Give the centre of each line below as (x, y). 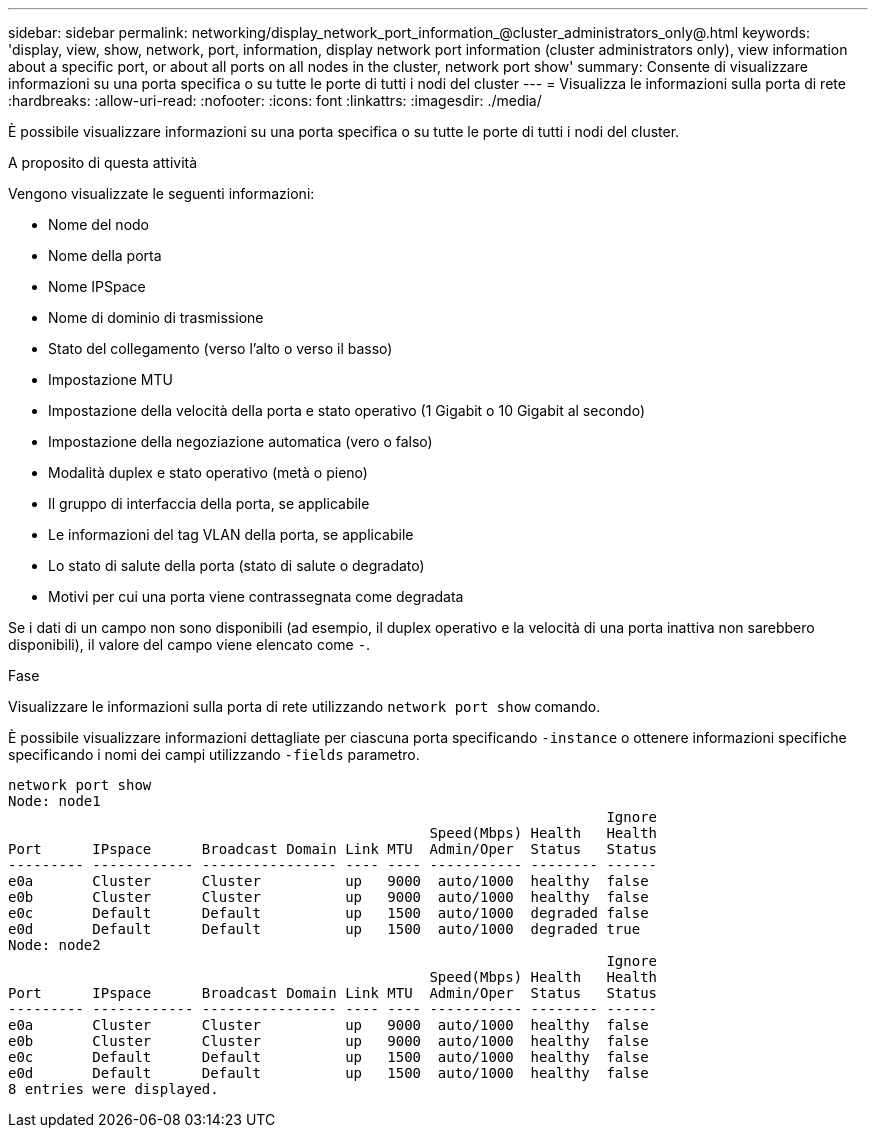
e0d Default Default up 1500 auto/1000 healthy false (328, 1073)
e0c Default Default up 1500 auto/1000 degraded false (328, 913)
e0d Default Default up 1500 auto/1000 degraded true (324, 929)
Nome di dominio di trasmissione (156, 317)
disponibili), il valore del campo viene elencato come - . (189, 644)
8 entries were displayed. (113, 1089)
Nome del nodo (99, 224)
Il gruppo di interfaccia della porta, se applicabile (209, 503)
